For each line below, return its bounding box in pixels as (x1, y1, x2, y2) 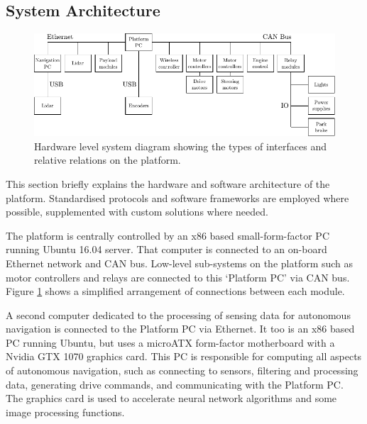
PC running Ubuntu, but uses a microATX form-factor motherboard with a (6, 335, 335, 350)
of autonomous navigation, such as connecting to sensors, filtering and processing (6, 363, 358, 378)
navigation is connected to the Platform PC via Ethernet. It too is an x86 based (6, 321, 355, 336)
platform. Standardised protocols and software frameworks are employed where (6, 190, 349, 205)
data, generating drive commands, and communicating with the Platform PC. (6, 376, 344, 391)
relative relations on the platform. (34, 152, 181, 167)
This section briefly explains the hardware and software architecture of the (6, 176, 330, 191)
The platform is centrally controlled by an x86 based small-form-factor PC (6, 228, 330, 242)
